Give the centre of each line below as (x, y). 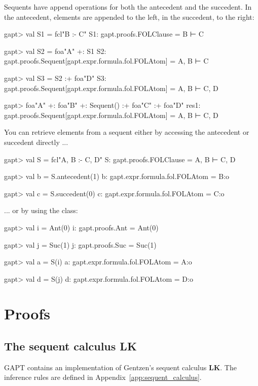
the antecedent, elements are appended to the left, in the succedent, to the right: (129, 17)
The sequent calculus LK (70, 346)
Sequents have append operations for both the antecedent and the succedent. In (128, 7)
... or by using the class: (41, 210)
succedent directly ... (36, 142)
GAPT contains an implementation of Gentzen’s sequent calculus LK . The (120, 367)
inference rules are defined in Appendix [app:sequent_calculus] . (103, 377)
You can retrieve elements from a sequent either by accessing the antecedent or (127, 132)
